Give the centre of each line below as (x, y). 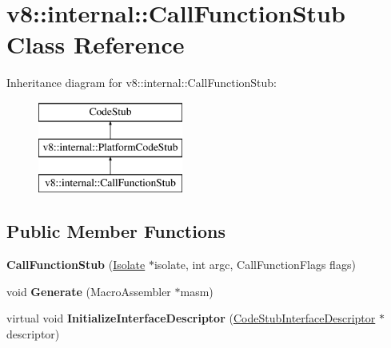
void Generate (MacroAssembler (89, 291)
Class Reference (96, 44)
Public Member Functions (116, 231)
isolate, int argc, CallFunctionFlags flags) (255, 265)
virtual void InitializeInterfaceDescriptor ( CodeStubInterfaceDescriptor (191, 318)
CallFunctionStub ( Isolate (76, 265)
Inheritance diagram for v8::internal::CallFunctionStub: (142, 83)
